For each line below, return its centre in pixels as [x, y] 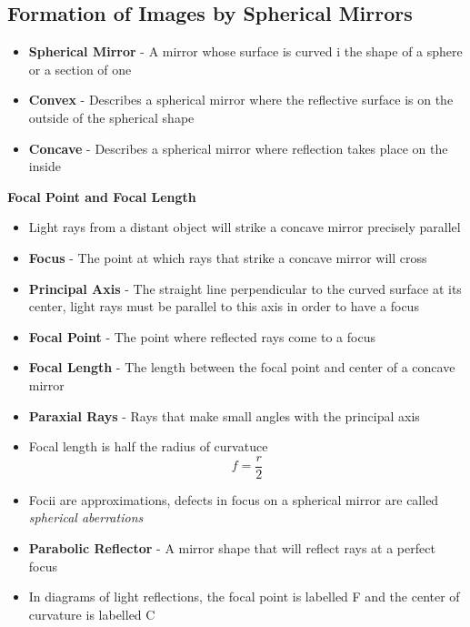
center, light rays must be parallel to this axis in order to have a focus [224, 306]
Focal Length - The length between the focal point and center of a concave [242, 367]
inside [45, 166]
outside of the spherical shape [111, 117]
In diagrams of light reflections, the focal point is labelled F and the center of [244, 597]
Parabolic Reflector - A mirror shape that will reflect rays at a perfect [232, 547]
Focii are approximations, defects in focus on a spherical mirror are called [234, 499]
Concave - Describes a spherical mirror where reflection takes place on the [238, 148]
